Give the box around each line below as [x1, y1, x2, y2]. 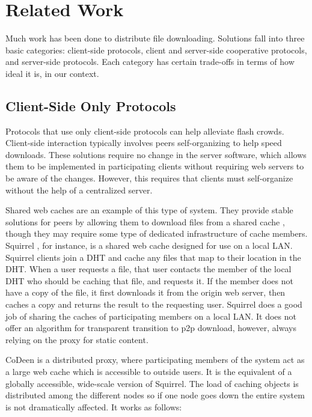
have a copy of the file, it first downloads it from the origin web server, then [5, 286, 286, 299]
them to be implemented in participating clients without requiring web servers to [5, 160, 304, 172]
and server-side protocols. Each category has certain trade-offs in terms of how [5, 55, 295, 68]
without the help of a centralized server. [5, 183, 153, 196]
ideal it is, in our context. [5, 67, 99, 79]
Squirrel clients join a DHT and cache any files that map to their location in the [5, 251, 301, 263]
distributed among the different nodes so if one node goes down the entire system [5, 389, 305, 401]
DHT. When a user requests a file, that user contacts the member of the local [5, 263, 292, 275]
